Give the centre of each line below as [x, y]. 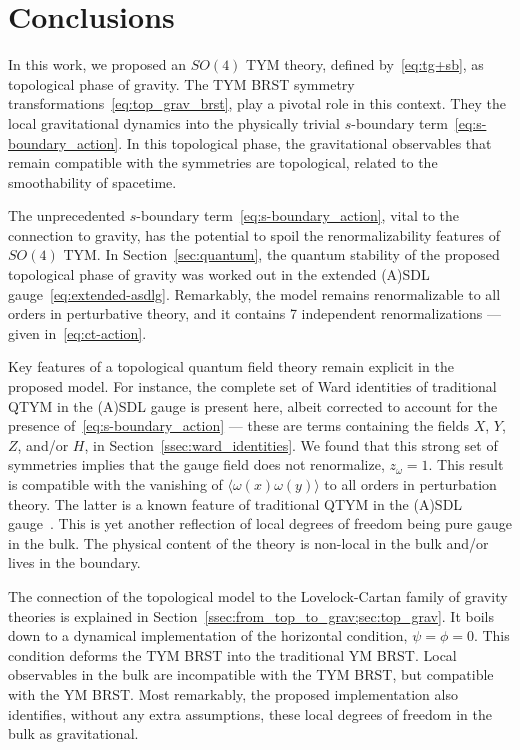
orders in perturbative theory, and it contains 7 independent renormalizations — [254, 313]
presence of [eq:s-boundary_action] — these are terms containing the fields [238, 425]
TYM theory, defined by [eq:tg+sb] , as [365, 64]
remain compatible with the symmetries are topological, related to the [223, 162]
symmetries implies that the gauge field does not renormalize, [196, 464]
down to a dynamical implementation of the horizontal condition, [208, 635]
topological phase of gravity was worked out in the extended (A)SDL [219, 274]
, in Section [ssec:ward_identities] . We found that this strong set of [291, 444]
